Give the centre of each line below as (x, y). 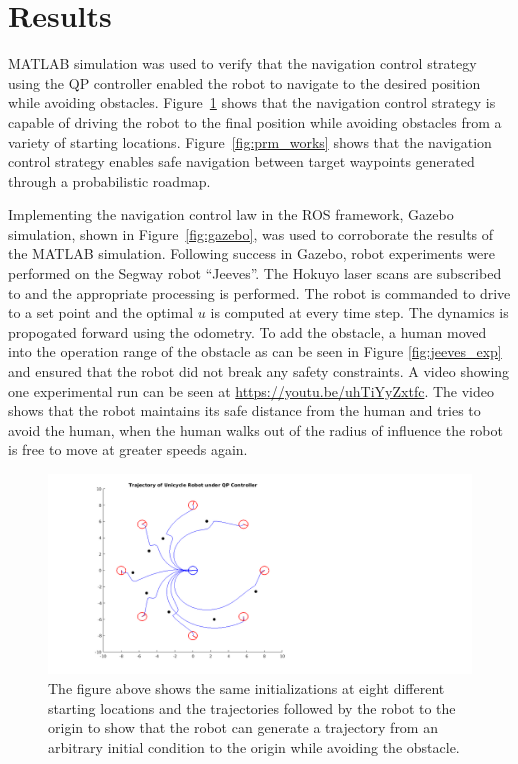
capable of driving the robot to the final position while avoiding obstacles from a (255, 121)
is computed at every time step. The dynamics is (359, 312)
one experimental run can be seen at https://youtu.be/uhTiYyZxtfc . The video (251, 390)
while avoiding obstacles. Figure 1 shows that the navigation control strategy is (252, 102)
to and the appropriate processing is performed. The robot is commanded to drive (259, 292)
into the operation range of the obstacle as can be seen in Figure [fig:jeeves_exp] (255, 351)
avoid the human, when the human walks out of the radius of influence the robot (255, 429)
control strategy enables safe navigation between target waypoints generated (241, 161)
